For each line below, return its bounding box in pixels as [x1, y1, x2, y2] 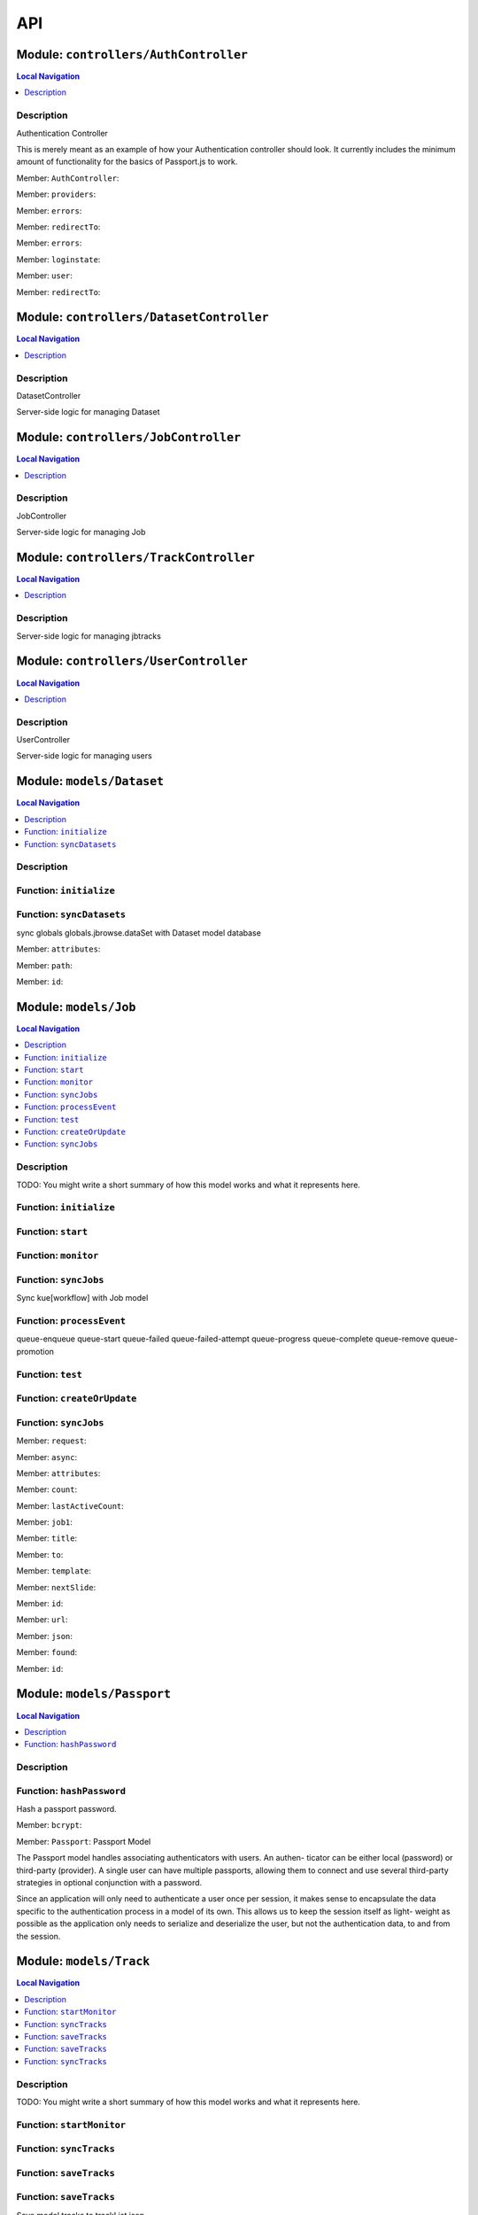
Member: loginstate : [16, 253, 101, 265]
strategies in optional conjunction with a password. [16, 1877, 203, 1887]
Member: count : [16, 1484, 78, 1495]
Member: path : [16, 960, 73, 970]
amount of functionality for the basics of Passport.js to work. [16, 156, 238, 167]
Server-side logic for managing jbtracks [16, 630, 161, 641]
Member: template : [16, 1566, 92, 1576]
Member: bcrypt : [16, 1820, 82, 1830]
